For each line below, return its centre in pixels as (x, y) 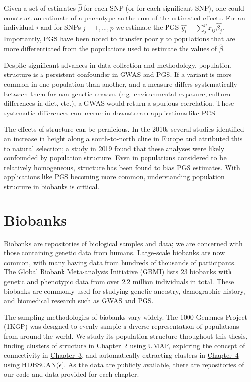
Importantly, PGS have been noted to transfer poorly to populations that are (120, 39)
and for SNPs (61, 27)
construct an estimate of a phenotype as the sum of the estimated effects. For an (125, 17)
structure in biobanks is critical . (52, 186)
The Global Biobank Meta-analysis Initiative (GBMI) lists (91, 272)
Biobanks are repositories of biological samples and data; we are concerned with (123, 243)
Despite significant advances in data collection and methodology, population (118, 65)
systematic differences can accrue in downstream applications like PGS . (111, 112)
